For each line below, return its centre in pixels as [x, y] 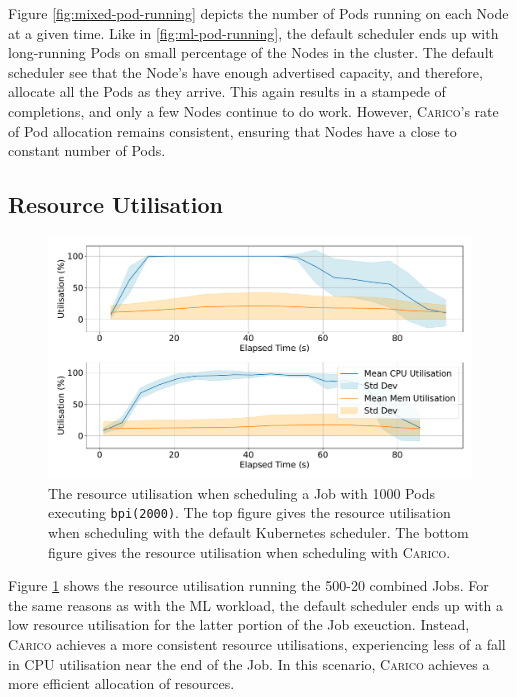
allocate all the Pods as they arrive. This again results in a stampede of [227, 91]
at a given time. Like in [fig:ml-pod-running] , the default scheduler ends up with [253, 32]
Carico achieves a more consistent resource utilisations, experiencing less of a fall [257, 643]
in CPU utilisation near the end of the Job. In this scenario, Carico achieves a [249, 663]
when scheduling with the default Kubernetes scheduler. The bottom [258, 532]
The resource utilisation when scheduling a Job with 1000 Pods [241, 492]
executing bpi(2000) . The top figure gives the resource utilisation [249, 512]
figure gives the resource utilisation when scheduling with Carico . [249, 551]
